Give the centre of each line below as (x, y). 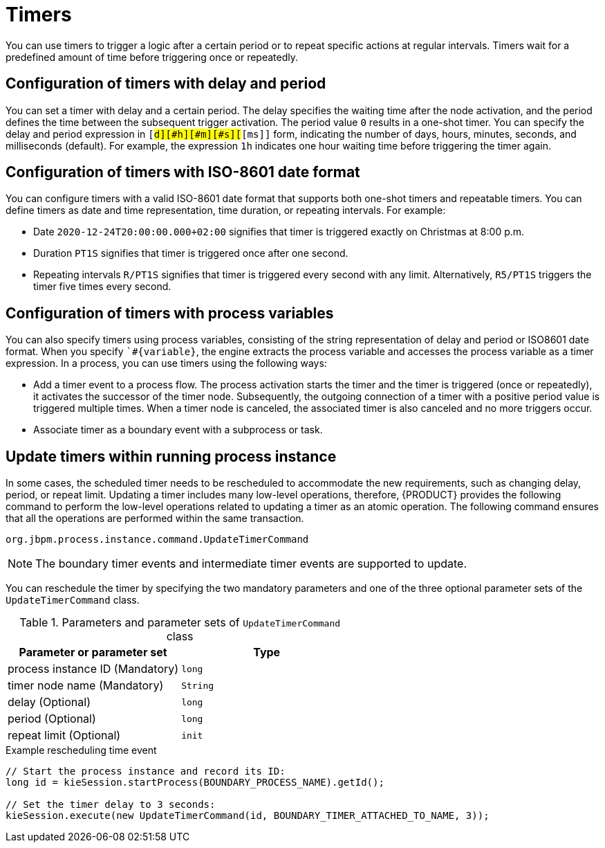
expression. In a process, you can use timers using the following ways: (166, 363)
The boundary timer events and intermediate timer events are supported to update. (251, 564)
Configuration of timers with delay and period (166, 84)
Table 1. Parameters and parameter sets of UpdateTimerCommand (180, 623)
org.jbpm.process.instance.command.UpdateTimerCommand (157, 540)
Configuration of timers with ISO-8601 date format (183, 172)
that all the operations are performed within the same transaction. (155, 518)
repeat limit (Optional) (64, 736)
